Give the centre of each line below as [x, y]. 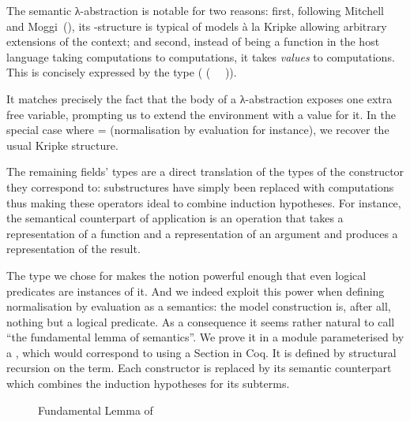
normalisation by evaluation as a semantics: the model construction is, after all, [199, 306]
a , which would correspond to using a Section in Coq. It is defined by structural [201, 352]
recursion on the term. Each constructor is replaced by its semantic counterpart [199, 368]
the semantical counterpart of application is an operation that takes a [175, 218]
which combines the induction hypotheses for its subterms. [148, 384]
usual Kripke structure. [62, 145]
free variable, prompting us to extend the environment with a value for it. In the [201, 114]
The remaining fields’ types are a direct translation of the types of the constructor [205, 171]
